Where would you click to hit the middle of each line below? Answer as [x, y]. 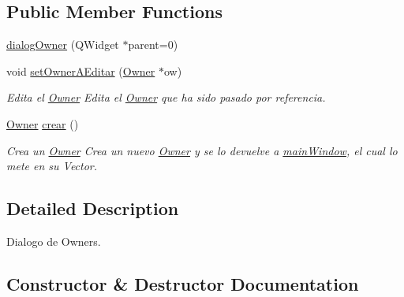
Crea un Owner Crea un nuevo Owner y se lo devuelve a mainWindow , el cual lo [202, 150]
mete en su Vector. [52, 166]
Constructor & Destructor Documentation [183, 283]
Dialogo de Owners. [54, 241]
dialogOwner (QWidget [63, 45]
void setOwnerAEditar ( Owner [81, 71]
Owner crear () [43, 123]
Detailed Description [93, 208]
